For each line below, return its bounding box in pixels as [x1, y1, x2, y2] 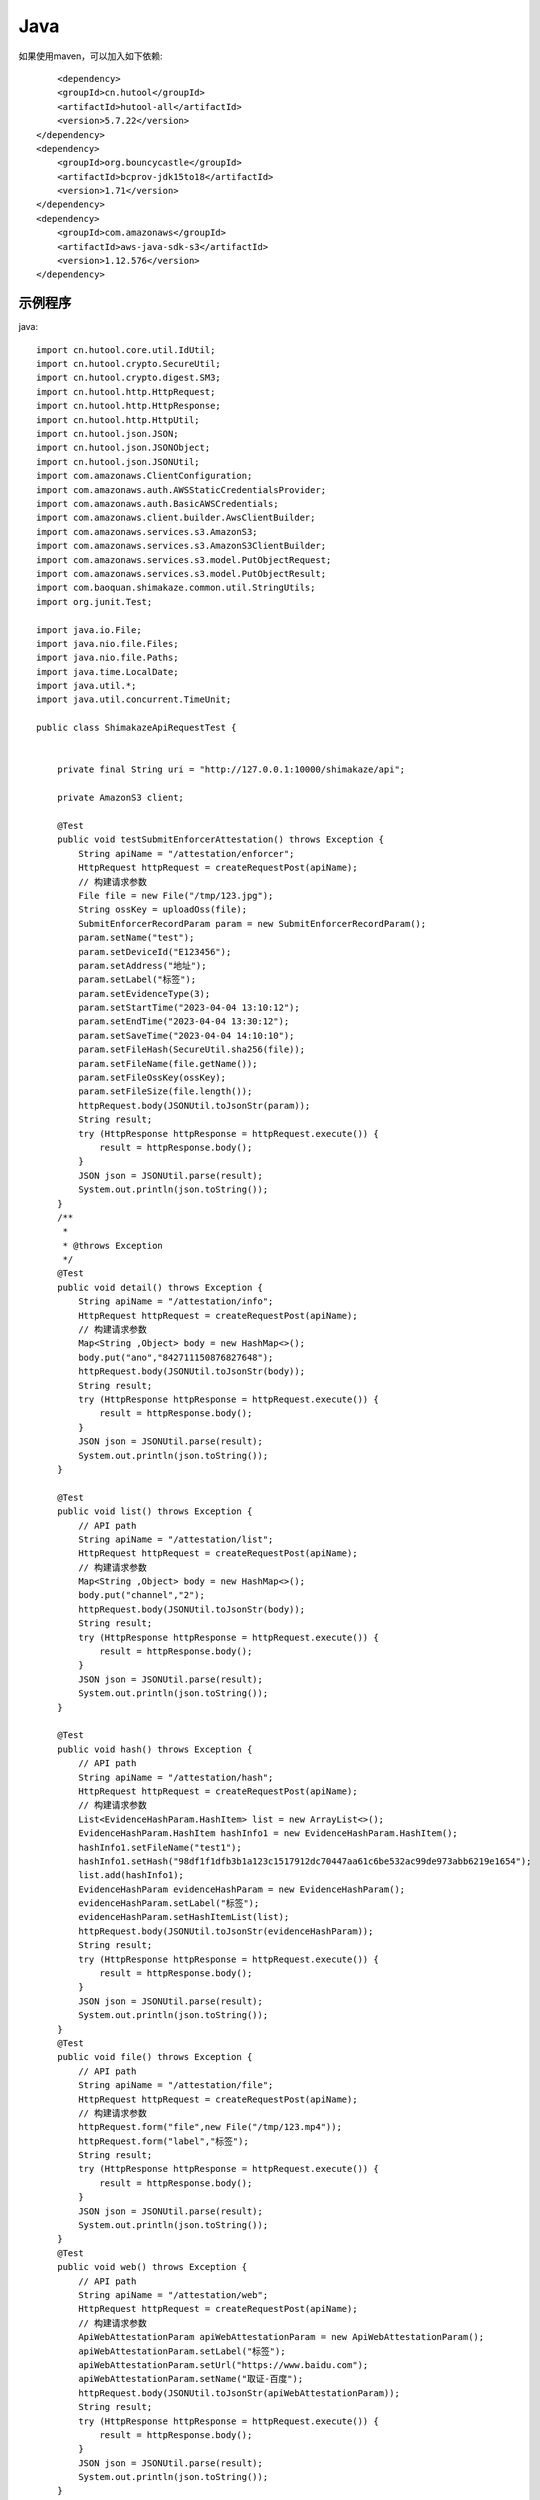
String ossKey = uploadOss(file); [78, 904, 248, 915]
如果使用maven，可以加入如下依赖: [18, 50, 163, 62]
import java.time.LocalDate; [36, 666, 179, 677]
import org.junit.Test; [36, 596, 153, 607]
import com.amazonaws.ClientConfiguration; [36, 470, 253, 482]
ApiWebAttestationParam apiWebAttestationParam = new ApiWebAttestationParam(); [78, 2331, 485, 2343]
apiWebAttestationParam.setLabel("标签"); [78, 2345, 286, 2357]
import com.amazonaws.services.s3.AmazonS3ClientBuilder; [36, 540, 327, 552]
